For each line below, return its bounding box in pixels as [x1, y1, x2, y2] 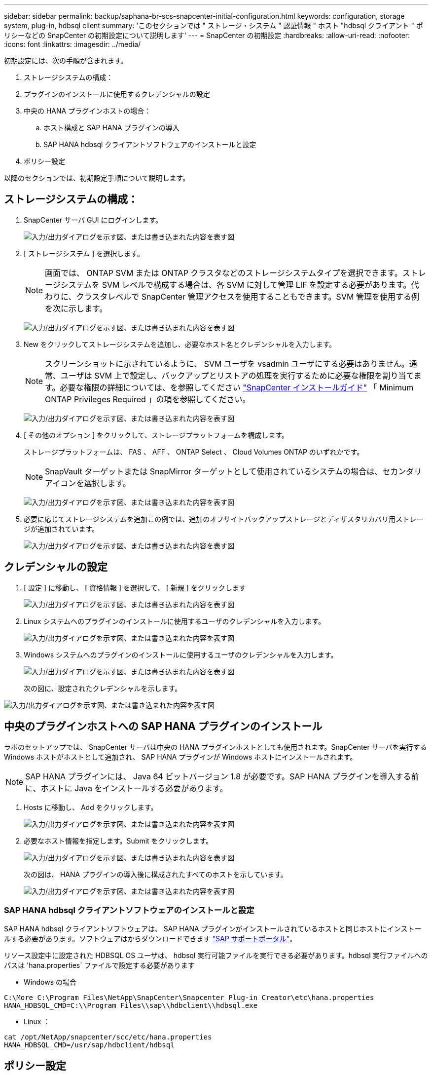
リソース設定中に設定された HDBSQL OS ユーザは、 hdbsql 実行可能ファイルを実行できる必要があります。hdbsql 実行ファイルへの [4, 951, 428, 960]
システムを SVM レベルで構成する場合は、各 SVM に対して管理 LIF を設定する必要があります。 [60, 279, 411, 290]
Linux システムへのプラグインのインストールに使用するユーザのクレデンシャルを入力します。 [24, 616, 325, 625]
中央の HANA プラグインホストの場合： [24, 107, 151, 115]
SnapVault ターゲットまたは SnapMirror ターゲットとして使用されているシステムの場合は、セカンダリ [45, 466, 422, 476]
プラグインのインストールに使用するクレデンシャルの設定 [24, 90, 210, 98]
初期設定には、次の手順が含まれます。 [4, 56, 128, 65]
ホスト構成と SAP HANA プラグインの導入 [43, 123, 180, 132]
